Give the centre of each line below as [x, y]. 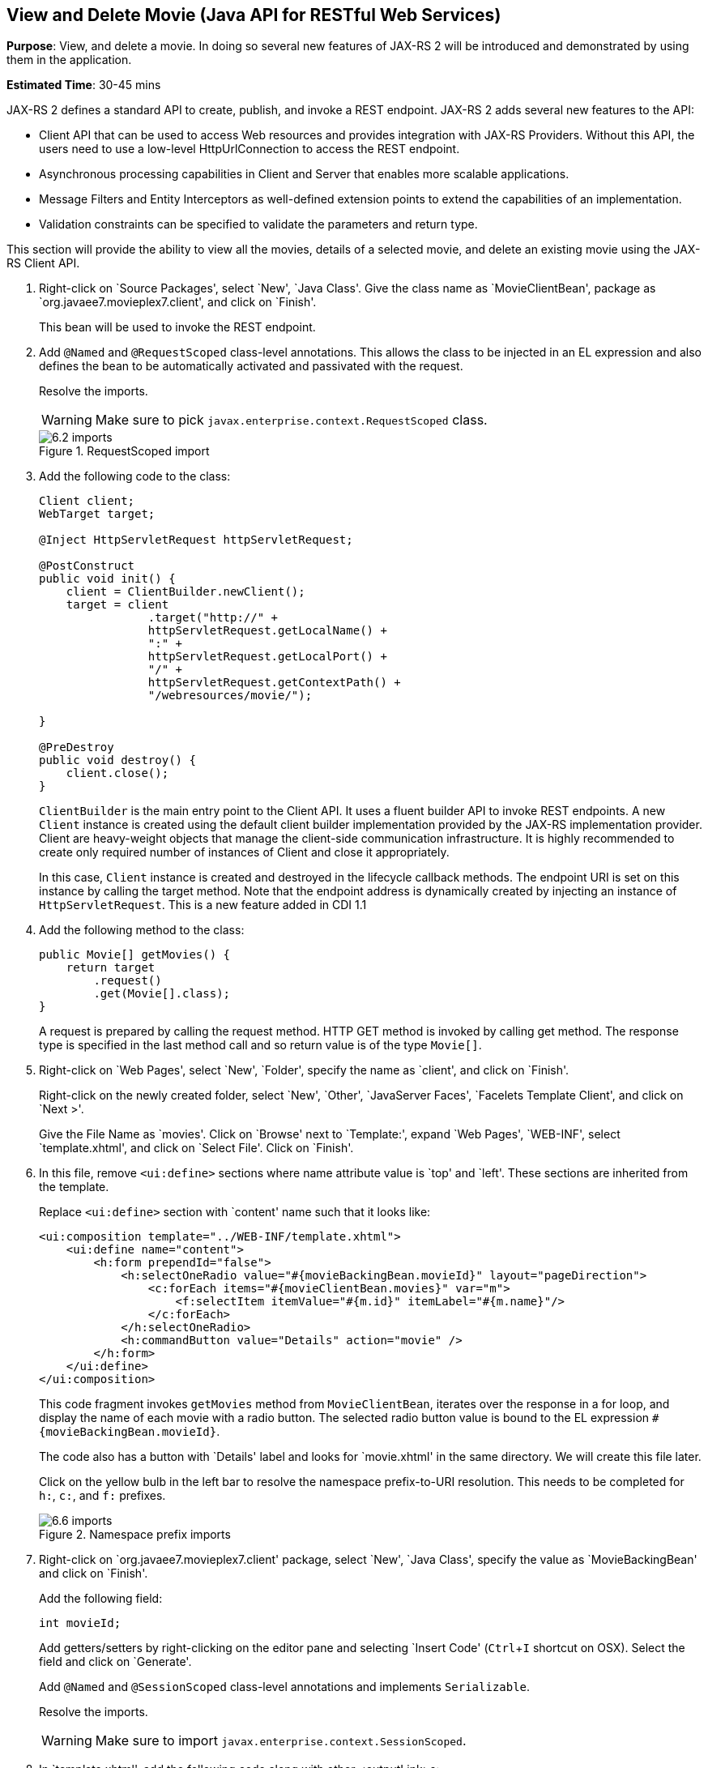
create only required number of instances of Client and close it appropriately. [244, 852]
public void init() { [107, 579]
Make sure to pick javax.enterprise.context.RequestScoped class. [291, 420]
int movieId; [80, 1623]
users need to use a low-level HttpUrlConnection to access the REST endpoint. [250, 149]
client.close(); [117, 773]
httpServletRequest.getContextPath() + [274, 683]
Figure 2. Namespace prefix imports [135, 1535]
